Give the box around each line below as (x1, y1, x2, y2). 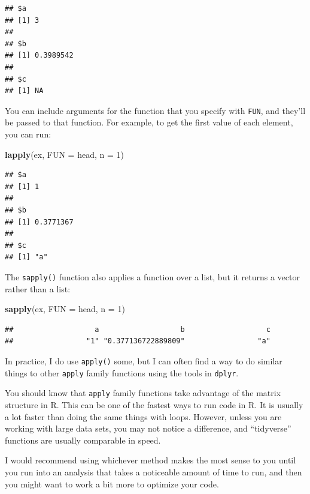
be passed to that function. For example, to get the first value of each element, (5, 116, 293, 128)
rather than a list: (5, 282, 71, 295)
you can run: (5, 128, 51, 140)
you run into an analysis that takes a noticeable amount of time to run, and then (5, 465, 302, 478)
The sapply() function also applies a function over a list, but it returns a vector (5, 270, 300, 283)
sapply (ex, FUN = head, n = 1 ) (5, 303, 125, 315)
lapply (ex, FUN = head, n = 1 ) (5, 148, 124, 160)
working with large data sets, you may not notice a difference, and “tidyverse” (5, 422, 291, 435)
